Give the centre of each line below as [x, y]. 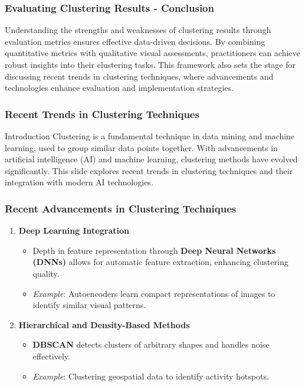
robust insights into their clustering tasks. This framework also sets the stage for [150, 64]
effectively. [51, 356]
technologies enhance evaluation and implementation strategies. [119, 88]
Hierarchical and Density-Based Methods [104, 324]
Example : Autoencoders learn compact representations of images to [154, 293]
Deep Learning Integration [74, 230]
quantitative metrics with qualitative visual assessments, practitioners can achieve [152, 53]
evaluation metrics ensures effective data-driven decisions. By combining [135, 41]
